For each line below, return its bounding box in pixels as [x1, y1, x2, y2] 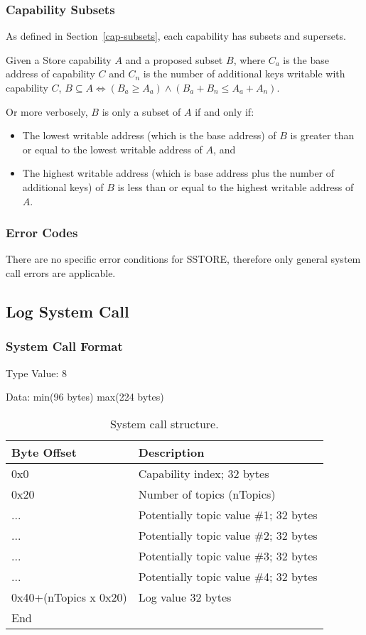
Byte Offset [11, 443, 77, 460]
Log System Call [6, 300, 129, 322]
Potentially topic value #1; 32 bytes [138, 506, 318, 523]
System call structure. [109, 415, 219, 432]
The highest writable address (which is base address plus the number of [22, 165, 335, 180]
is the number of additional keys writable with [143, 66, 345, 81]
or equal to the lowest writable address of [22, 141, 203, 156]
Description [138, 443, 205, 460]
